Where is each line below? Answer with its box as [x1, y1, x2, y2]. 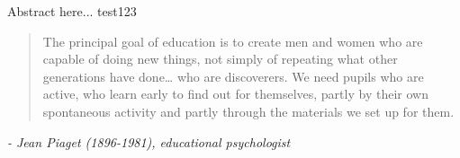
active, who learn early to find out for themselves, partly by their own [42, 84, 428, 103]
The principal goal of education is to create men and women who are [42, 31, 423, 50]
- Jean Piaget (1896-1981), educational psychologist [7, 132, 291, 151]
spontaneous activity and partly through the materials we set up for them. [42, 101, 455, 120]
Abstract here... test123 [7, 2, 137, 20]
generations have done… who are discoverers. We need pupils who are [42, 66, 424, 85]
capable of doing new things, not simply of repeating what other [42, 49, 398, 68]
